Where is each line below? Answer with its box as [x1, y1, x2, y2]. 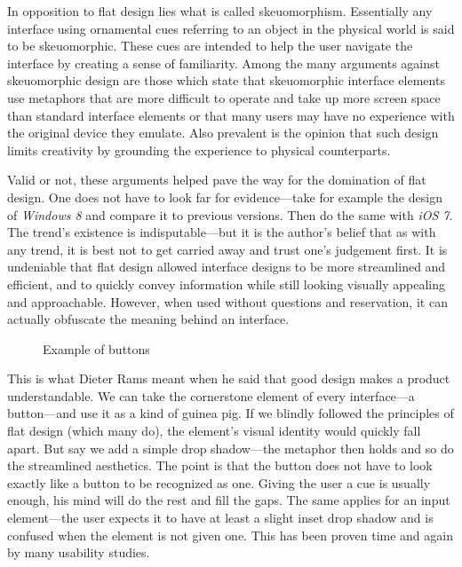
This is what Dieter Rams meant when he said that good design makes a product [7, 369, 450, 388]
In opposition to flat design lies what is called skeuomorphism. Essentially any [7, 2, 433, 20]
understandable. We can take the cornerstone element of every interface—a [7, 386, 415, 405]
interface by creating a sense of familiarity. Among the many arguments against [7, 53, 440, 72]
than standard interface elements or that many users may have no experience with [7, 106, 455, 124]
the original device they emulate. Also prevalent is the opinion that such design [7, 123, 439, 142]
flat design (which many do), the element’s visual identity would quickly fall [7, 421, 421, 440]
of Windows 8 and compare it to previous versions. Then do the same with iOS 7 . [7, 205, 453, 224]
